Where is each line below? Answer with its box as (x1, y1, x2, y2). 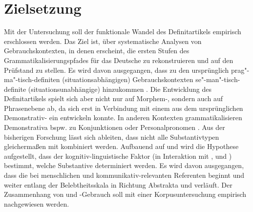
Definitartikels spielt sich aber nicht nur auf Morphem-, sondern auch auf (4, 93, 223, 104)
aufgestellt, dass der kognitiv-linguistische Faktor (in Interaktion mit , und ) (4, 150, 232, 161)
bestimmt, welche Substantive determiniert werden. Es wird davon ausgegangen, (4, 160, 244, 170)
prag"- (231, 64, 250, 75)
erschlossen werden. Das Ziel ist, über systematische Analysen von (4, 36, 202, 46)
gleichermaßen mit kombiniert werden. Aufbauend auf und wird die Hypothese (4, 141, 239, 151)
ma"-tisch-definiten (4, 74, 60, 85)
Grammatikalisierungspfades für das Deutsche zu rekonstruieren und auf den (4, 55, 233, 65)
